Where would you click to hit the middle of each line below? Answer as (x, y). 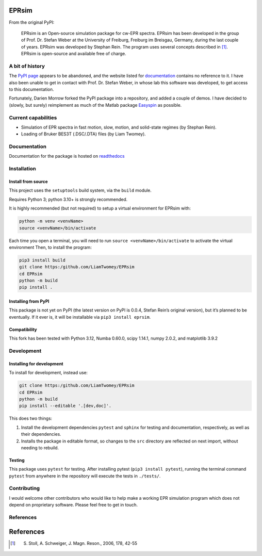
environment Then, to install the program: (50, 247)
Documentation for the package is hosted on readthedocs (67, 156)
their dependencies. (41, 434)
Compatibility (23, 329)
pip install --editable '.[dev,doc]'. (65, 406)
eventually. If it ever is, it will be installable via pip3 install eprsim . (80, 317)
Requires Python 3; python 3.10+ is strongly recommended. (68, 199)
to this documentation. (32, 89)
